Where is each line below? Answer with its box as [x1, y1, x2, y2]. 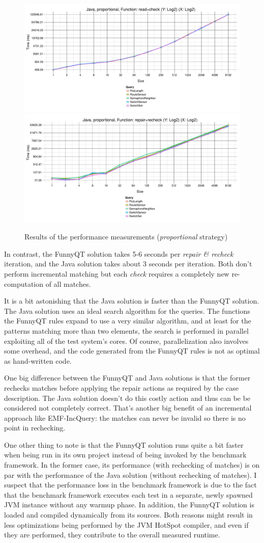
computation [4, 278, 44, 289]
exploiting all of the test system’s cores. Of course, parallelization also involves [4, 335, 249, 346]
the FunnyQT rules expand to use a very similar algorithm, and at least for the [4, 315, 251, 326]
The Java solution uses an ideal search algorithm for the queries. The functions [4, 305, 250, 316]
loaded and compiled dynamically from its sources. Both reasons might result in [4, 509, 253, 520]
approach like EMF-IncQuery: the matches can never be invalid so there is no [4, 412, 246, 423]
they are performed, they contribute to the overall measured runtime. [4, 529, 220, 540]
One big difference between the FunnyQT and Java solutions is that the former [4, 372, 251, 383]
